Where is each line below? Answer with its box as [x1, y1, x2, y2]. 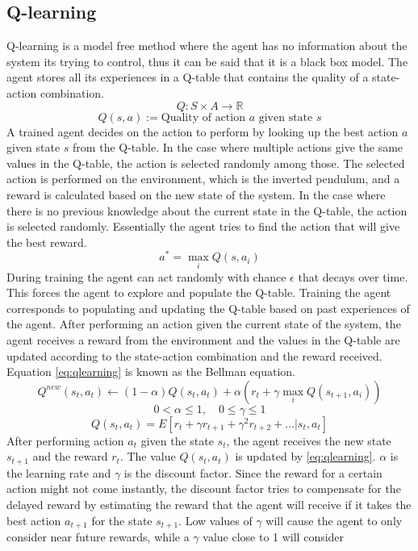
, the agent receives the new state [226, 432, 391, 449]
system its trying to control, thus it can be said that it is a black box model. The [6, 52, 408, 69]
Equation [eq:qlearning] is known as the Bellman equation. [6, 363, 296, 380]
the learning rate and [6, 464, 111, 481]
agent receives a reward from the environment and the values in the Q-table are [6, 332, 400, 348]
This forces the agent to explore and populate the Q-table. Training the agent [6, 284, 391, 301]
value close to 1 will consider [203, 528, 345, 545]
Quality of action [161, 111, 245, 123]
